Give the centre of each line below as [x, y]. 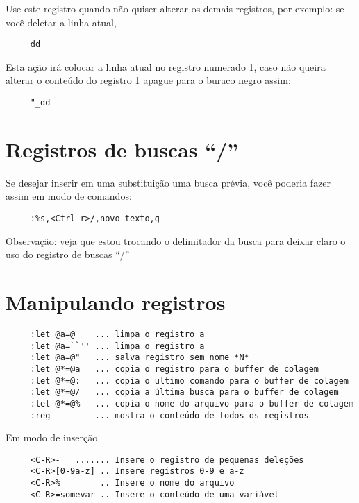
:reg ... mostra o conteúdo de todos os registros [169, 415]
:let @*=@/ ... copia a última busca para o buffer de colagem [184, 392]
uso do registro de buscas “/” [68, 254]
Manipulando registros [116, 302]
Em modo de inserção [52, 437]
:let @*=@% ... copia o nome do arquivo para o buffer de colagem [192, 403]
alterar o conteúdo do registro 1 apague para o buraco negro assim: [148, 80]
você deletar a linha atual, [61, 22]
